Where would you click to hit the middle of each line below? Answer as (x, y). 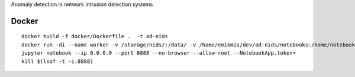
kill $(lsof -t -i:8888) (57, 61)
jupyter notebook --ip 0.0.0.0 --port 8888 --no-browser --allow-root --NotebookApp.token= (159, 53)
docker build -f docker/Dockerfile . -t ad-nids (95, 36)
